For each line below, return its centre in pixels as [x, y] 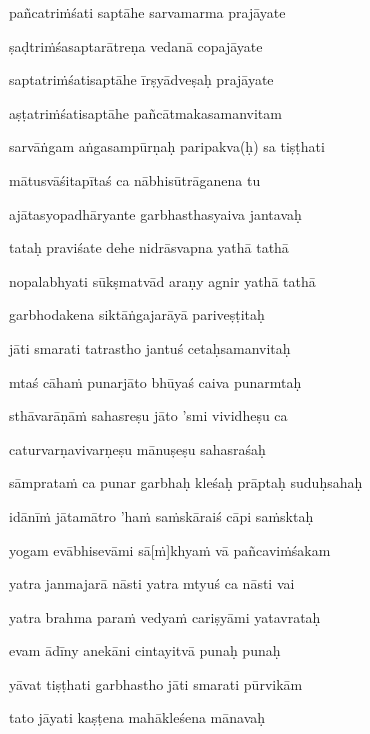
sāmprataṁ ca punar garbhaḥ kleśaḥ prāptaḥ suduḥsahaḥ [186, 482]
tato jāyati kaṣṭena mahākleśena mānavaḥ [137, 717]
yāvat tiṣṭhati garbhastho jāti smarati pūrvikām [156, 683]
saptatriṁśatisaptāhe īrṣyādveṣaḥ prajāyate [141, 79]
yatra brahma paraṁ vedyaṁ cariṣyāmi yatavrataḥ [165, 616]
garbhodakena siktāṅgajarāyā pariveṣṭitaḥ [137, 314]
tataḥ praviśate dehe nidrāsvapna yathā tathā [149, 247]
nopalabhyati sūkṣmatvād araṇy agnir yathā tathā [162, 280]
